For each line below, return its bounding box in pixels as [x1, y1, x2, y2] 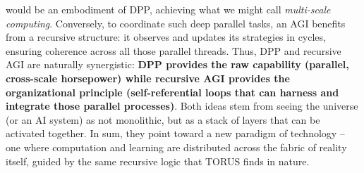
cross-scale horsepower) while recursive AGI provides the [6, 70, 290, 85]
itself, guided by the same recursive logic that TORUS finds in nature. [6, 153, 310, 168]
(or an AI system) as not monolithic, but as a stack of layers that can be [6, 112, 320, 127]
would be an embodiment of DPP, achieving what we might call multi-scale [6, 2, 331, 16]
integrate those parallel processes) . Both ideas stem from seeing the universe [6, 98, 358, 113]
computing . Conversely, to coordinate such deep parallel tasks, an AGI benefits [6, 15, 346, 30]
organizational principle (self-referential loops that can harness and [6, 84, 339, 99]
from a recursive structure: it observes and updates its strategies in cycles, [6, 30, 326, 44]
